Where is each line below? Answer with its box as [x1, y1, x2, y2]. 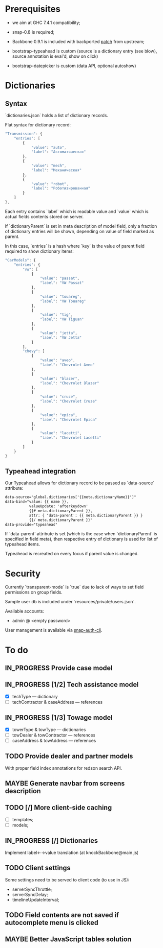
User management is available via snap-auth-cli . [5, 627, 102, 633]
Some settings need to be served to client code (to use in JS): [5, 877, 129, 882]
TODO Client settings [5, 864, 71, 872]
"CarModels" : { [5, 258, 36, 262]
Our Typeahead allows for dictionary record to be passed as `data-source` [5, 480, 155, 486]
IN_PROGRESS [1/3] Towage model [5, 713, 113, 722]
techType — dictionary [12, 693, 58, 699]
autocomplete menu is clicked [5, 918, 99, 926]
